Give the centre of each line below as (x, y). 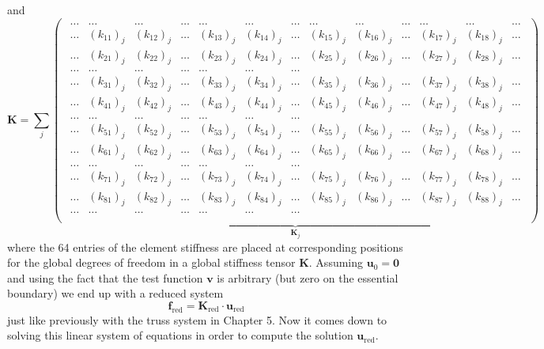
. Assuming (336, 262)
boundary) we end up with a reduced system (115, 293)
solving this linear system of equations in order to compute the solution (180, 335)
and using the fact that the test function (105, 277)
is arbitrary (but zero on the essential (308, 277)
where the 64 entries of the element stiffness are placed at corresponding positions (205, 247)
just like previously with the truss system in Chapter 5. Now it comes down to (197, 319)
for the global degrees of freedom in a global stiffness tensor (151, 262)
